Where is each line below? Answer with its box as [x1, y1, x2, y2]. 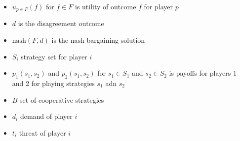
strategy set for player [21, 51, 87, 61]
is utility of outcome [75, 1, 136, 11]
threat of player [19, 127, 66, 138]
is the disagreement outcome [18, 18, 104, 28]
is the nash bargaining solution [51, 35, 145, 45]
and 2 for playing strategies [12, 78, 95, 88]
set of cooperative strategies [20, 94, 104, 105]
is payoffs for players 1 [169, 68, 237, 78]
